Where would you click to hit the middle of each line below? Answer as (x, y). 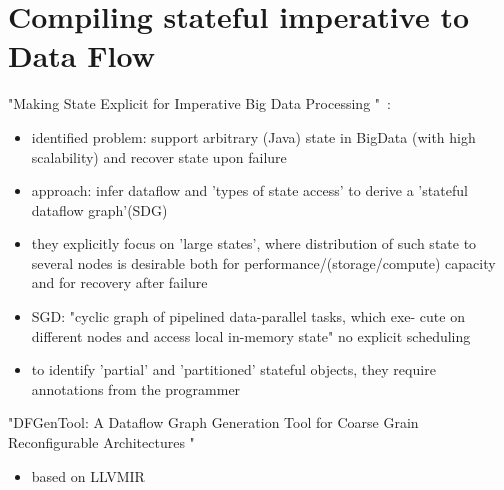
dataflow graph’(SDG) (99, 209)
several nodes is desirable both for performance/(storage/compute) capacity (263, 262)
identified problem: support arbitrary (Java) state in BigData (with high (253, 136)
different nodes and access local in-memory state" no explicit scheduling (251, 335)
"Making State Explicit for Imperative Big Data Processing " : (199, 103)
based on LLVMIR (88, 475)
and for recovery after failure (119, 282)
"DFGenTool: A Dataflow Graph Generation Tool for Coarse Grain (213, 422)
